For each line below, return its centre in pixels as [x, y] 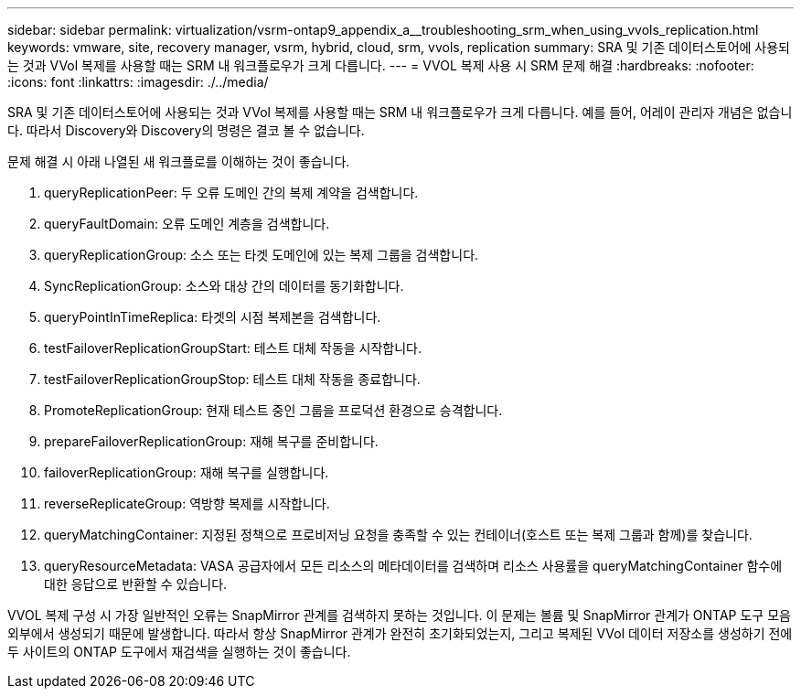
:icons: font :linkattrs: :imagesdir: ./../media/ [138, 82]
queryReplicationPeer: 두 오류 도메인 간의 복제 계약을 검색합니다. [231, 193]
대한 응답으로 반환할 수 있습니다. [136, 584]
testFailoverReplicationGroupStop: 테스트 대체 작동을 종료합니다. [232, 379]
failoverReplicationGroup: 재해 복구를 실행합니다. [187, 472]
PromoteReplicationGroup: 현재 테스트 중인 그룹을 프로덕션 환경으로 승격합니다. [273, 410]
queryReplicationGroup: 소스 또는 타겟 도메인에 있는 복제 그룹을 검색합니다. [262, 255]
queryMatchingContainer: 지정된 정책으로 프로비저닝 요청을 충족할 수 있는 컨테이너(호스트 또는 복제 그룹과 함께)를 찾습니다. [398, 535]
